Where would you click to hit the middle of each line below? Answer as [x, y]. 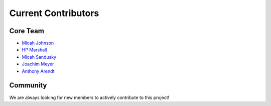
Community [28, 85]
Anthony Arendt [38, 71]
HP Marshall [34, 50]
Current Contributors [54, 13]
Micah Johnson [38, 43]
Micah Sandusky [39, 57]
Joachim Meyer [38, 64]
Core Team [27, 31]
